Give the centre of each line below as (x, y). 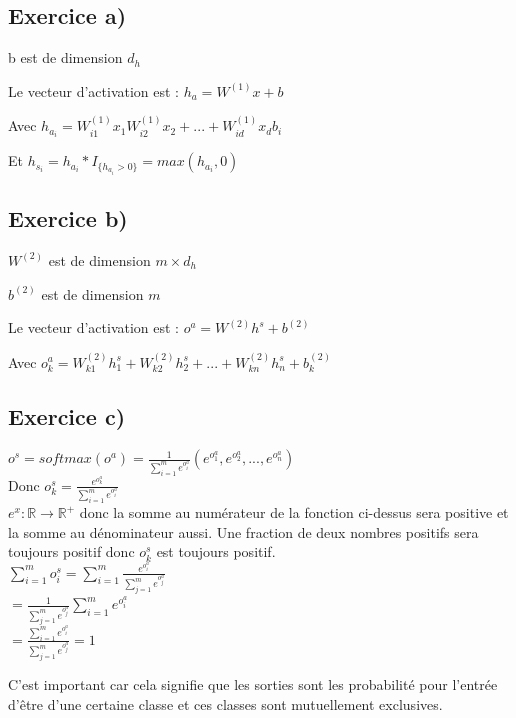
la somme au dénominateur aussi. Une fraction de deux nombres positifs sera (243, 531)
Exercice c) (67, 415)
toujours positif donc (71, 551)
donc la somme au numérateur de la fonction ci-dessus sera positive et (294, 512)
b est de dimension (65, 57)
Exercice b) (68, 218)
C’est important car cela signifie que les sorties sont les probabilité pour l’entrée (253, 684)
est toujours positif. (216, 551)
